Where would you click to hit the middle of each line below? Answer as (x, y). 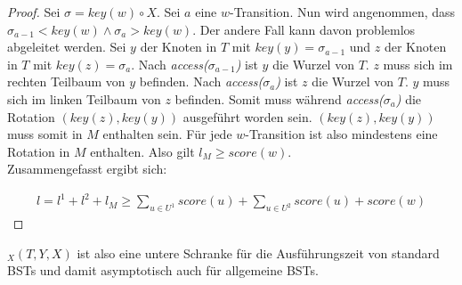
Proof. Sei (34, 12)
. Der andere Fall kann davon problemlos (304, 29)
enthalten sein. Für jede (167, 134)
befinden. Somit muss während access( (279, 98)
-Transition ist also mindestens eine (341, 134)
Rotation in (39, 151)
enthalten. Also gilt (142, 151)
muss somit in (45, 134)
